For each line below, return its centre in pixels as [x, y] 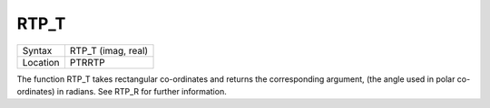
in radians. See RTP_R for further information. [142, 91]
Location [41, 62]
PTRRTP [87, 62]
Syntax [37, 50]
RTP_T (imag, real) [109, 50]
